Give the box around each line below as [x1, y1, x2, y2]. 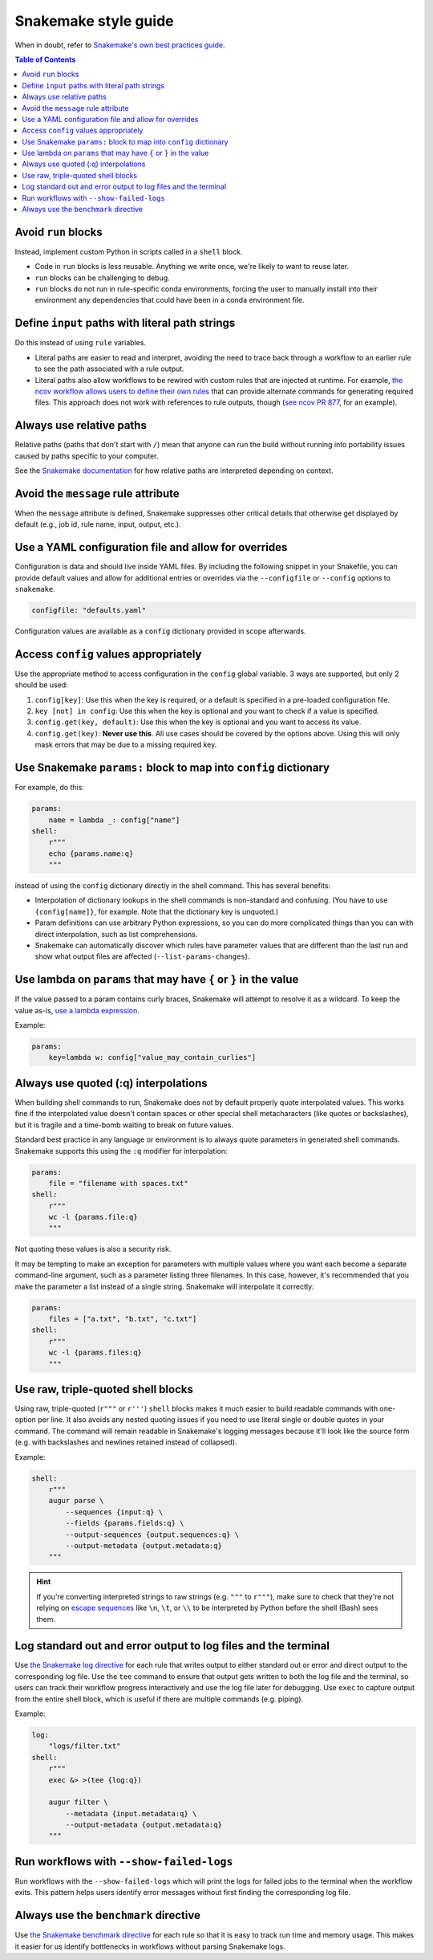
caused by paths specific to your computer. [14, 450, 160, 461]
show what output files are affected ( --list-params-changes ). [34, 951, 250, 961]
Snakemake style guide [14, 12, 174, 30]
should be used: [14, 680, 68, 690]
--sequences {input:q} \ [65, 1507, 164, 1517]
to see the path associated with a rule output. [34, 364, 184, 373]
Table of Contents [14, 55, 76, 64]
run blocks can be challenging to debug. [34, 273, 170, 283]
